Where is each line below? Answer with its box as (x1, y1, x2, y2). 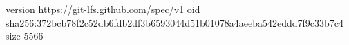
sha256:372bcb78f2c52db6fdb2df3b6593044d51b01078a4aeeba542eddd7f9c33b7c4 (6, 15, 343, 29)
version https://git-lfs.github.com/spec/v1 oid (6, 2, 200, 16)
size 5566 (6, 29, 44, 43)
